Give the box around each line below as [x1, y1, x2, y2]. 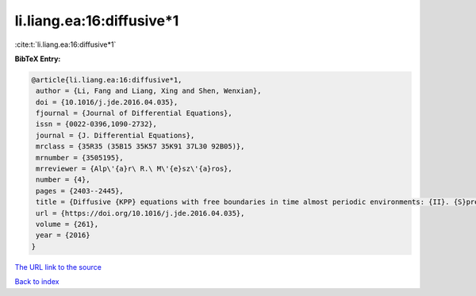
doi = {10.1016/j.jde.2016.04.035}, [36, 98, 178, 106]
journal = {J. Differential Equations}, [36, 131, 195, 140]
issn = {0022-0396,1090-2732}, [36, 120, 158, 129]
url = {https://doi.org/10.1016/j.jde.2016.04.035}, [36, 209, 245, 217]
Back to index [14, 277, 59, 286]
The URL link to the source [14, 262, 102, 271]
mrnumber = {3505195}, [36, 153, 125, 162]
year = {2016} [36, 231, 90, 240]
